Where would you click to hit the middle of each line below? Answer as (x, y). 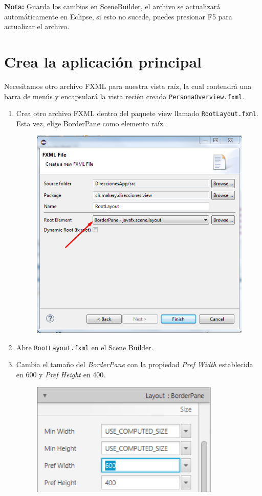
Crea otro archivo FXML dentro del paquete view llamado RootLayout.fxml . (137, 113)
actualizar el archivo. (37, 26)
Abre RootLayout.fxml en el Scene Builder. (85, 347)
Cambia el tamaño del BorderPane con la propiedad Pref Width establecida (135, 364)
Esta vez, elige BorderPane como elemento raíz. (91, 123)
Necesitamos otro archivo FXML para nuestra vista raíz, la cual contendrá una (128, 86)
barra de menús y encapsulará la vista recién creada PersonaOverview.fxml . (124, 96)
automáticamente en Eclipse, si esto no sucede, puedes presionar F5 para (118, 16)
